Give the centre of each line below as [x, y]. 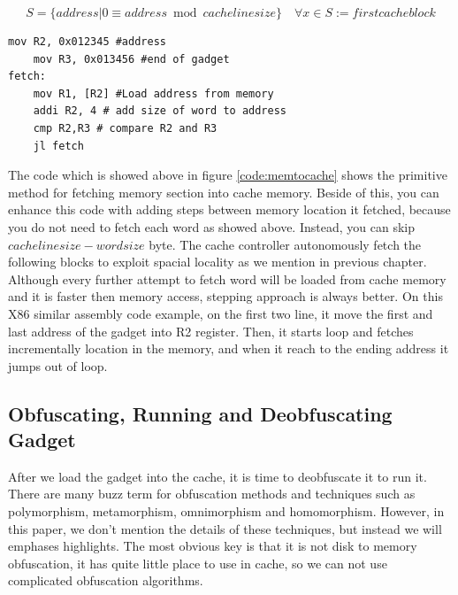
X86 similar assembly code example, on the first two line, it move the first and [221, 313]
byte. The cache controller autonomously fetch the [285, 244]
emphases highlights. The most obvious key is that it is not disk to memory [213, 546]
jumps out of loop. [58, 365]
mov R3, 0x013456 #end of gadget [131, 59]
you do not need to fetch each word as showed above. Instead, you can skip [211, 226]
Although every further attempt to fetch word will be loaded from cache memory [227, 278]
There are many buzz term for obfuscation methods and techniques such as [212, 494]
